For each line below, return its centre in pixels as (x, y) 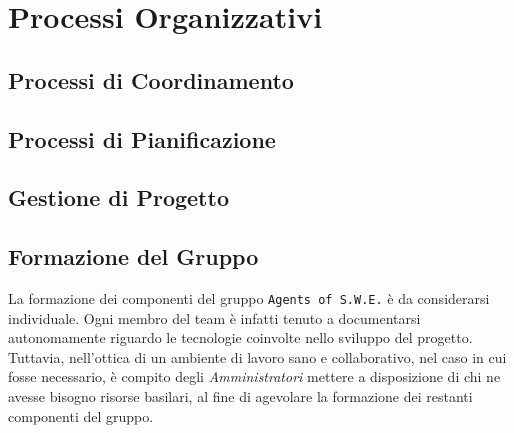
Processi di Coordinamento (151, 79)
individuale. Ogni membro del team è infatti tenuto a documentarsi (214, 317)
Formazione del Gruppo (133, 256)
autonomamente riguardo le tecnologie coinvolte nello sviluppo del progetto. (240, 337)
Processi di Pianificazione (142, 138)
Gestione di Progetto (118, 197)
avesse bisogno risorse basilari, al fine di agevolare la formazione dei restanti (240, 395)
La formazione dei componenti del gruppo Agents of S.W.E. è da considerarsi (249, 297)
